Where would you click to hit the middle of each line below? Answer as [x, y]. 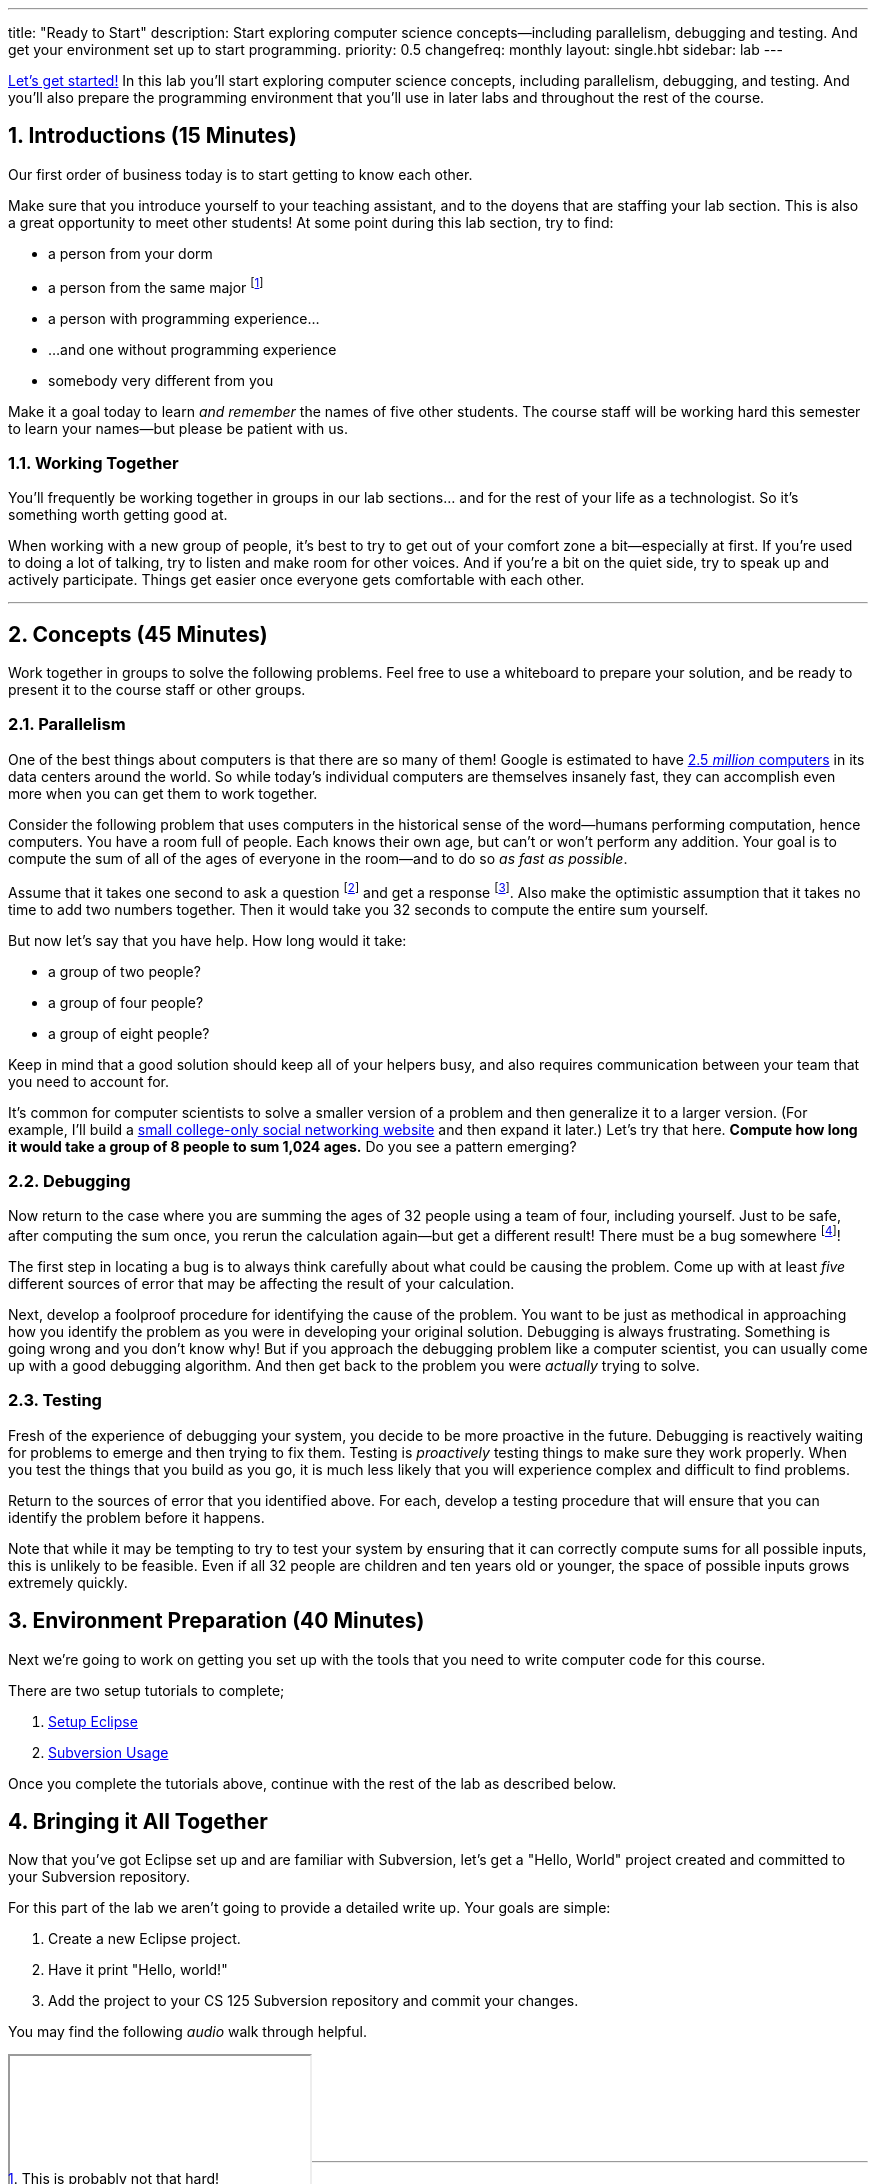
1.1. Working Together [93, 462]
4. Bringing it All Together [138, 1821]
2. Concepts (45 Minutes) [138, 634]
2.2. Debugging [69, 1180]
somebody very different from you [161, 380]
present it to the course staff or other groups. [157, 690]
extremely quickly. [68, 1582]
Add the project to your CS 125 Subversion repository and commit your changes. [313, 2001]
